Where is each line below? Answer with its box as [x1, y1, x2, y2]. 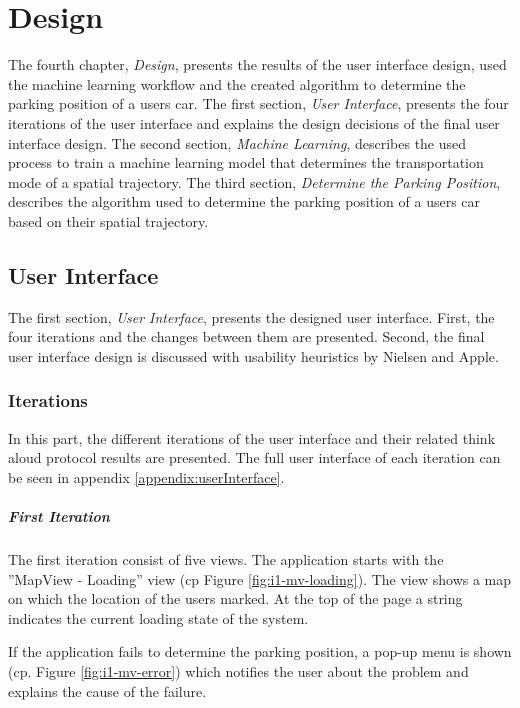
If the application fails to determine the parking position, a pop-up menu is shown [8, 641, 512, 662]
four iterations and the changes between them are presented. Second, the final [8, 326, 485, 347]
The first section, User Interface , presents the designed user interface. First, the [8, 306, 495, 327]
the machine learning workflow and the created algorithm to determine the [8, 73, 466, 94]
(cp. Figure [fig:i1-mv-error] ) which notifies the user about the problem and [8, 660, 469, 681]
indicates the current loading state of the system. [8, 607, 309, 628]
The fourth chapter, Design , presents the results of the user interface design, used [8, 54, 507, 75]
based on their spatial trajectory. [8, 210, 209, 231]
